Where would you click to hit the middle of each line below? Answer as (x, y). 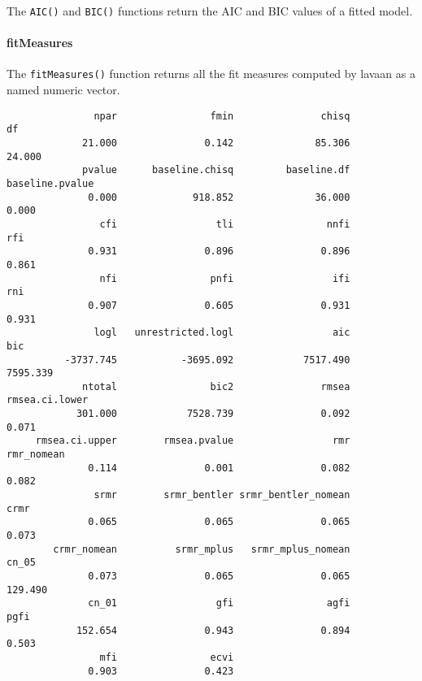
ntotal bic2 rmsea (216, 386)
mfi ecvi (167, 657)
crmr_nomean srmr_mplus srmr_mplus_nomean (202, 549)
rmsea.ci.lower (48, 400)
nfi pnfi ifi (225, 278)
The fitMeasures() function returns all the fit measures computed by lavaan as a (211, 74)
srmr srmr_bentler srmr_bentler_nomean (222, 495)
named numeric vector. (63, 90)
